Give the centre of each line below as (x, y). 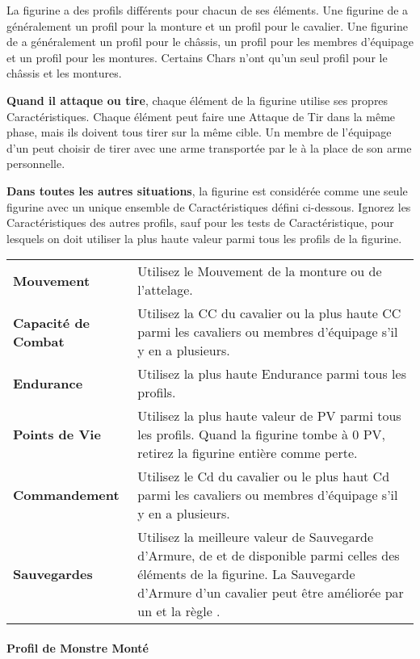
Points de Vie (57, 434)
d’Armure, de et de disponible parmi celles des (269, 556)
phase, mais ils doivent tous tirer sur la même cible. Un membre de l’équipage (199, 132)
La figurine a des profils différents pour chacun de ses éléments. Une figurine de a (208, 10)
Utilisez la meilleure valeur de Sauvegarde (256, 537)
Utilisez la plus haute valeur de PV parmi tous (269, 416)
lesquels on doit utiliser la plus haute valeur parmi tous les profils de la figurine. (204, 238)
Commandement (66, 495)
